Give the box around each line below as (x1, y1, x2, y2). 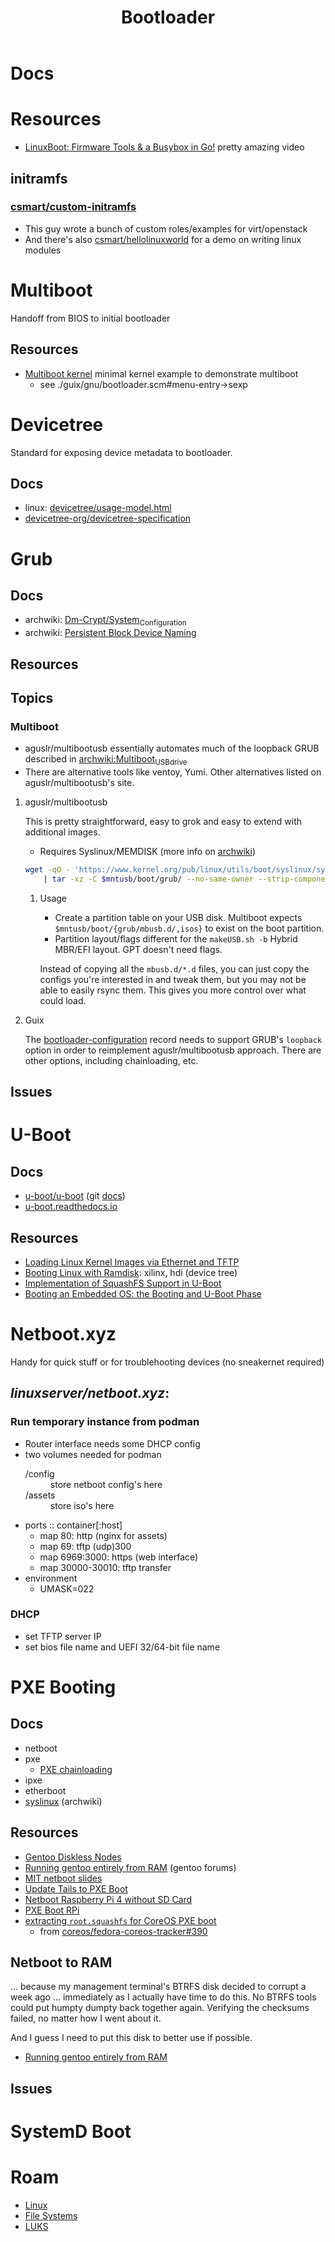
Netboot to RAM (10, 1954, 113, 1971)
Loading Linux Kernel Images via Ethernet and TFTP (24, 1256, 240, 1268)
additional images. (24, 826, 101, 838)
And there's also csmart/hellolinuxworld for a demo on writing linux (24, 233, 302, 245)
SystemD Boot (10, 2121, 132, 2143)
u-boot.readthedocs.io (24, 1201, 118, 1213)
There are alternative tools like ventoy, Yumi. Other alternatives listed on (24, 766, 322, 778)
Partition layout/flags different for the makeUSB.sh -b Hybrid (54, 932, 298, 945)
